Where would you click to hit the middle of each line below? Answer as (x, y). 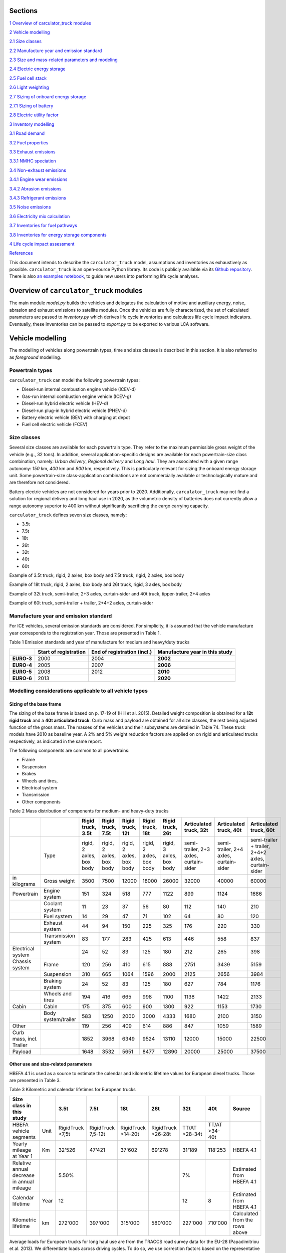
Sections (23, 11)
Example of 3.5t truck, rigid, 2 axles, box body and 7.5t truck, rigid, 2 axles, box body (97, 575)
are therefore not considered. (40, 482)
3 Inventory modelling (32, 124)
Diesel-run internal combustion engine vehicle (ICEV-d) (79, 389)
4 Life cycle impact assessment (42, 244)
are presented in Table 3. (35, 1080)
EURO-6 (22, 678)
